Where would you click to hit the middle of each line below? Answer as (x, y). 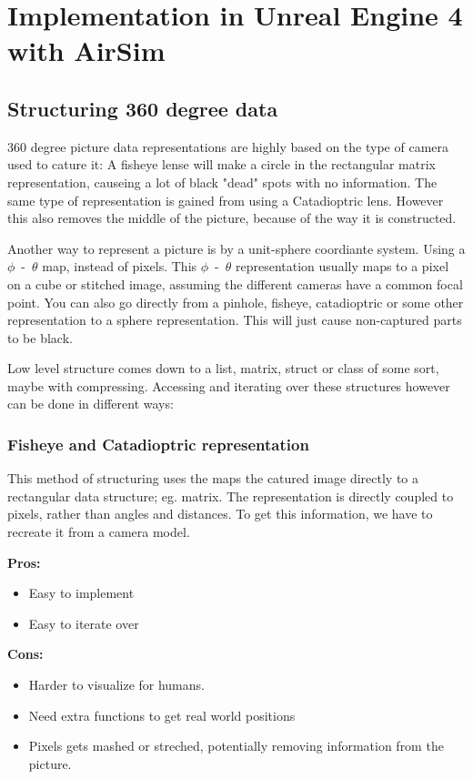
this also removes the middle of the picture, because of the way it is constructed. (232, 218)
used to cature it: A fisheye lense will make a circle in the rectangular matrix (221, 164)
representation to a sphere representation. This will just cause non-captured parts (235, 320)
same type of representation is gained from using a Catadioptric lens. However (226, 200)
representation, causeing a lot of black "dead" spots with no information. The (222, 182)
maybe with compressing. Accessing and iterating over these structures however (229, 385)
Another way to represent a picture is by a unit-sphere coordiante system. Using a (236, 248)
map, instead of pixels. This (120, 266)
